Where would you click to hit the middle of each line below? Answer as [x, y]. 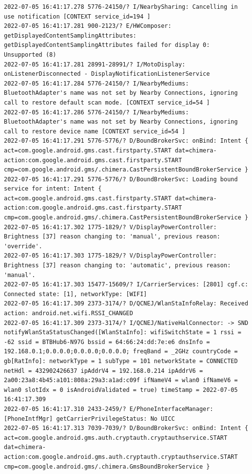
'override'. [23, 246]
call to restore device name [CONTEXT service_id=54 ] [95, 131]
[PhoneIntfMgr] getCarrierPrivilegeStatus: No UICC [89, 419]
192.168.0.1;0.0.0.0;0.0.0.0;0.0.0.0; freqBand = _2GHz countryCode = [121, 352]
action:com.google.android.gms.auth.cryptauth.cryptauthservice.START [121, 457]
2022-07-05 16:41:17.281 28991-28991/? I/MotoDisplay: [95, 64]
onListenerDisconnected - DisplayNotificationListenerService [107, 74]
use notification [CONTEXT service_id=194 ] [77, 16]
